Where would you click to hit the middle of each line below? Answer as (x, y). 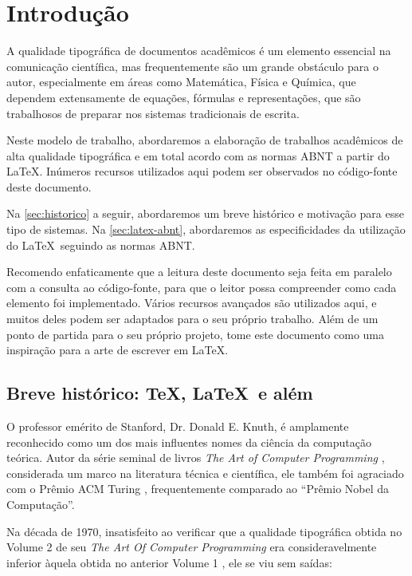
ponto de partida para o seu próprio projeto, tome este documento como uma (196, 334)
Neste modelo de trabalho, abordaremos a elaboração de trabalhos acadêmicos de (205, 140)
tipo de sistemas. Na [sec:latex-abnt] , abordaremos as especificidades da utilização (206, 229)
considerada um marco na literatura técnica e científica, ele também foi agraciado (205, 473)
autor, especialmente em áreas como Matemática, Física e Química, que (181, 82)
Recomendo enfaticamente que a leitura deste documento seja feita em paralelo (199, 272)
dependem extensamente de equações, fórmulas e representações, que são (184, 97)
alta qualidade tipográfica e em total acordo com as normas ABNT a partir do (198, 155)
